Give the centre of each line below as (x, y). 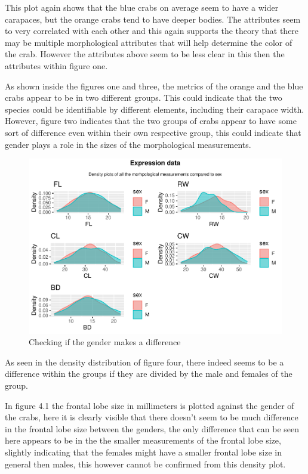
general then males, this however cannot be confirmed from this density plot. (145, 464)
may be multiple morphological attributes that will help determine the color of (149, 42)
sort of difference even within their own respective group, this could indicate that (153, 132)
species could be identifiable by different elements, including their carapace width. (155, 109)
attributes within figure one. (56, 65)
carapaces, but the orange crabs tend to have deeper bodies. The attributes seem (153, 19)
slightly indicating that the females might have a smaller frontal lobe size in (143, 452)
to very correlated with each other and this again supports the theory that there (152, 31)
